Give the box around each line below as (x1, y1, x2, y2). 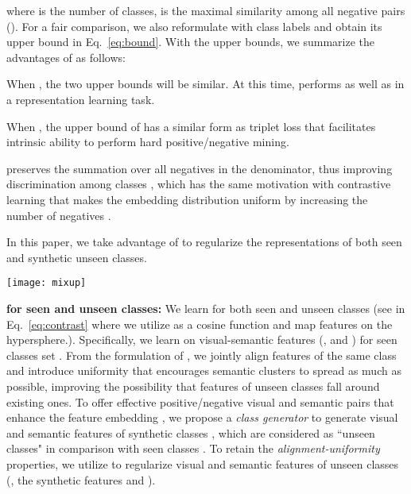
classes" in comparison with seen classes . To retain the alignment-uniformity (6, 440, 380, 457)
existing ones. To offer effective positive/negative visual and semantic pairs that (6, 393, 394, 410)
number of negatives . (6, 206, 111, 223)
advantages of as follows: (6, 48, 126, 65)
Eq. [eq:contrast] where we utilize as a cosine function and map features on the (6, 315, 393, 332)
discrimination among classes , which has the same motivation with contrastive (6, 176, 391, 192)
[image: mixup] (6, 277, 87, 289)
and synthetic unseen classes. (6, 249, 147, 265)
